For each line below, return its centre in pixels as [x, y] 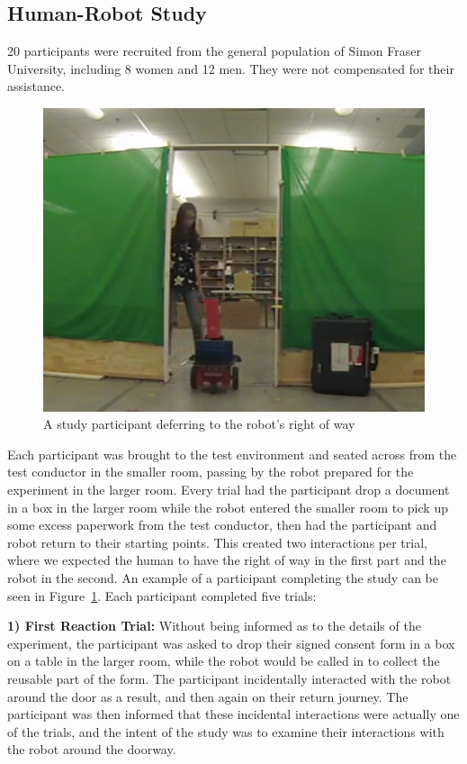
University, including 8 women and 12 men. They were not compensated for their [231, 68]
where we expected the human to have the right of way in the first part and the [227, 560]
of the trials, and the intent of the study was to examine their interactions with [226, 731]
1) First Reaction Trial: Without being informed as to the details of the [214, 626]
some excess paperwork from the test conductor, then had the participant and [222, 525]
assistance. [36, 86]
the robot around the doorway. [92, 749]
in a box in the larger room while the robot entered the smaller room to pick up [228, 507]
